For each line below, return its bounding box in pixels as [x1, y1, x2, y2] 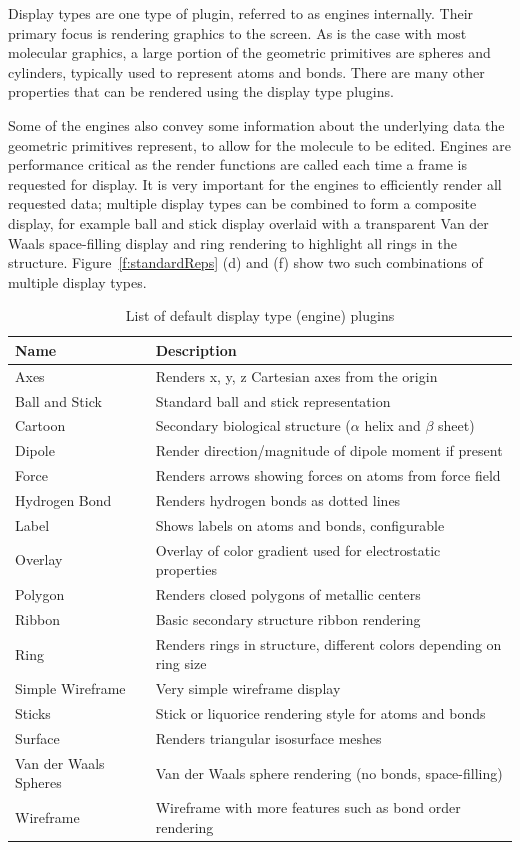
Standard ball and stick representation [155, 390, 391, 411]
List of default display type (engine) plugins [125, 305, 395, 326]
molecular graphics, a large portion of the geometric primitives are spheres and [8, 42, 491, 63]
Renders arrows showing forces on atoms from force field [155, 465, 501, 486]
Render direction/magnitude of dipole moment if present [155, 440, 503, 461]
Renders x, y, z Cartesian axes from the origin [155, 365, 438, 386]
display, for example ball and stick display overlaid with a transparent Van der [8, 212, 489, 233]
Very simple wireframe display [155, 678, 341, 699]
